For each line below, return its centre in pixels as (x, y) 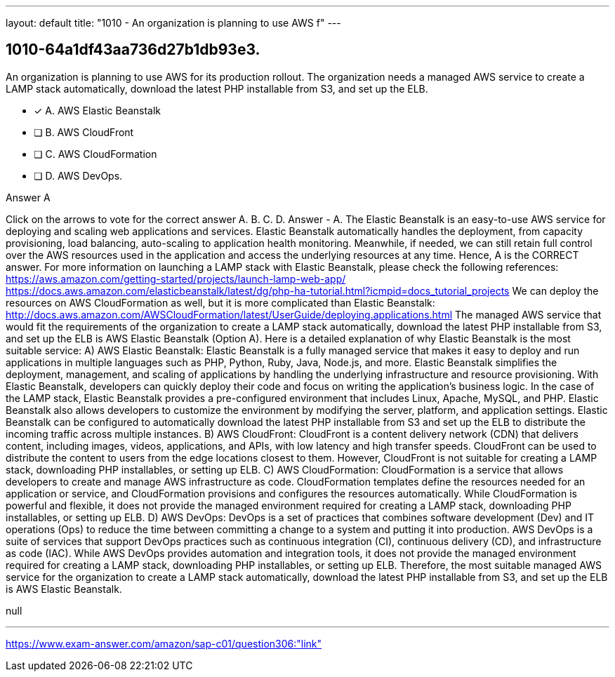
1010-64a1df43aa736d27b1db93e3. (133, 50)
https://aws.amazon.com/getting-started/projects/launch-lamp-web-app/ (176, 279)
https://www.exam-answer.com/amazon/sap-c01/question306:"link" (164, 643)
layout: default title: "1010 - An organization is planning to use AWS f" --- (173, 23)
